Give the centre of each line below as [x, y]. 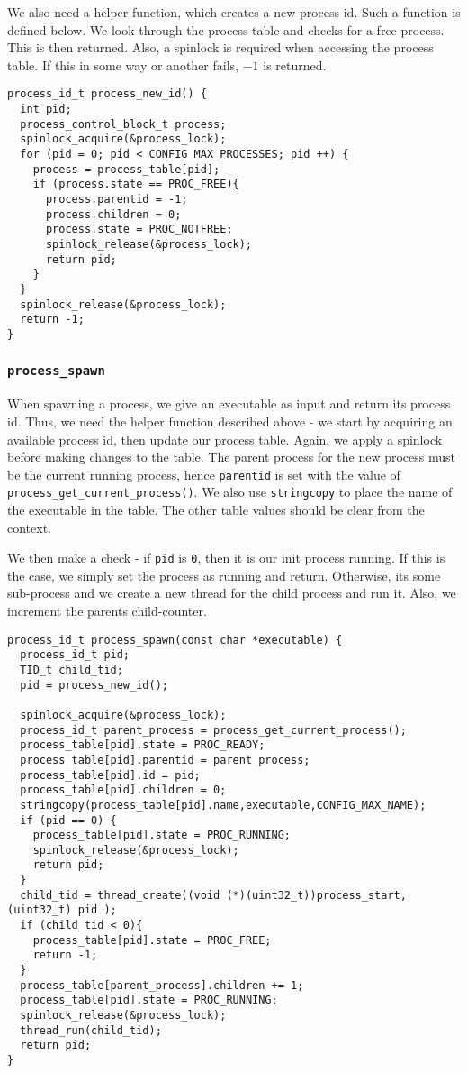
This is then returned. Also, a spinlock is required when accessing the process [220, 47]
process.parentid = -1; [117, 199]
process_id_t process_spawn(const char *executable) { [175, 640]
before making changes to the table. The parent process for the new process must [231, 457]
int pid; [46, 110]
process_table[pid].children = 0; [123, 790]
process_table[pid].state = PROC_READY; [143, 745]
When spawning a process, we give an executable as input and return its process [229, 404]
